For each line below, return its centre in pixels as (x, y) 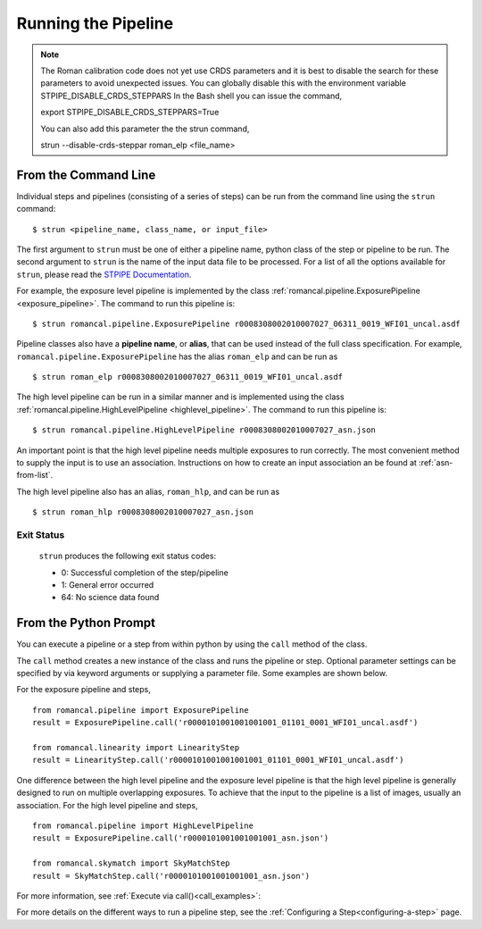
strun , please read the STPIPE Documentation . (104, 274)
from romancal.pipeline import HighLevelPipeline (143, 825)
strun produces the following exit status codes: (128, 556)
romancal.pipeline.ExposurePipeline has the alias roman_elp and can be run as (177, 356)
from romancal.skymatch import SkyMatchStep (132, 863)
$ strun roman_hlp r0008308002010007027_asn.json (143, 512)
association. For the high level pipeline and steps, (107, 805)
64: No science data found (110, 598)
